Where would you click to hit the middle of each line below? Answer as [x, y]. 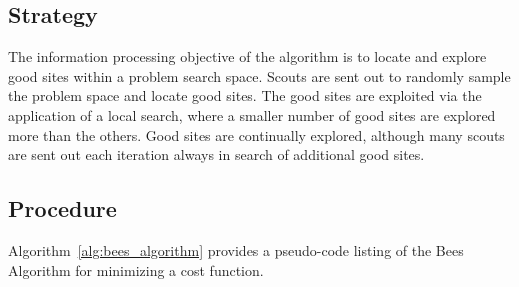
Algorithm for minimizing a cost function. [136, 269]
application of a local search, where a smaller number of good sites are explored [252, 114]
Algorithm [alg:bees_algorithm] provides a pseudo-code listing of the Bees [236, 249]
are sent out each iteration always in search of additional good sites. [216, 154]
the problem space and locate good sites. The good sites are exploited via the [245, 95]
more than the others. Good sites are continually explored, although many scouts [256, 134]
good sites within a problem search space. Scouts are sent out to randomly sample [259, 75]
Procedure [62, 208]
